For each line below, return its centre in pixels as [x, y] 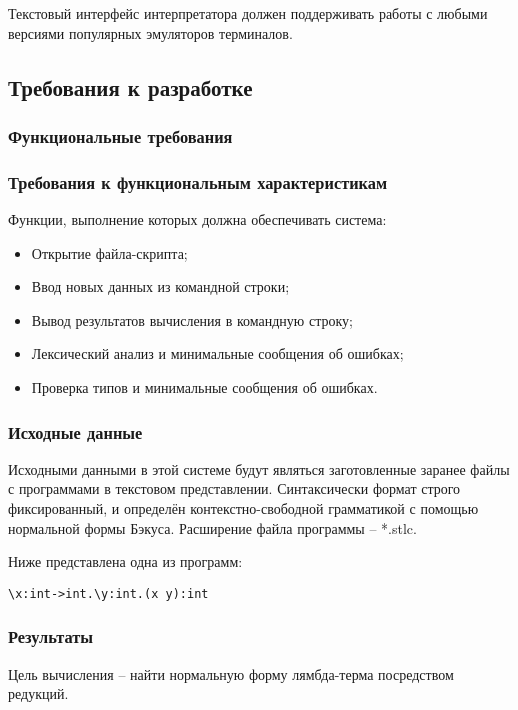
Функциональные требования [120, 135]
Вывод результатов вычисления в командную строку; [192, 319]
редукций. [38, 693]
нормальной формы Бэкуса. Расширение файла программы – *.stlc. [212, 527]
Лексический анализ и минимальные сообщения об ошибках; [217, 353]
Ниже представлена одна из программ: [125, 561]
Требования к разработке [130, 86]
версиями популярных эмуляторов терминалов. [150, 32]
